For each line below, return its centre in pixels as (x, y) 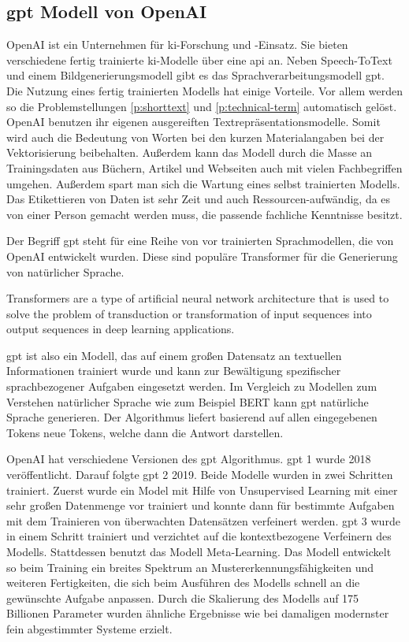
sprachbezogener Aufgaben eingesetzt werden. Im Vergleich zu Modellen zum (192, 386)
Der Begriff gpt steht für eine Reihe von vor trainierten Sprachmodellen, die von (200, 241)
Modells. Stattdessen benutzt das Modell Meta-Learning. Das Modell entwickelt (199, 552)
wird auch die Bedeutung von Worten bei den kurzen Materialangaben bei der (195, 137)
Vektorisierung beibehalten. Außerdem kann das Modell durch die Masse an (190, 152)
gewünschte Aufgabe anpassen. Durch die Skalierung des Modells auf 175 (183, 597)
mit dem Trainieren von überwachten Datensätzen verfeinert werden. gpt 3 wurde (203, 520)
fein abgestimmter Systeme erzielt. (89, 628)
